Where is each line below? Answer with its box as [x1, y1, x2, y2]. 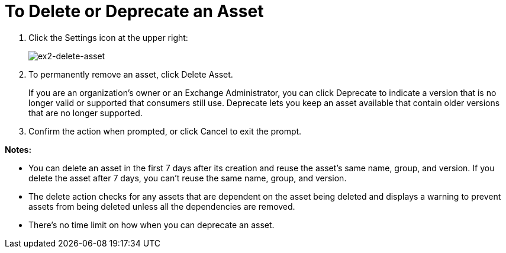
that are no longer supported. [28, 107, 143, 118]
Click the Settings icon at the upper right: [28, 32, 188, 43]
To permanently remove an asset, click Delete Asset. [28, 69, 233, 79]
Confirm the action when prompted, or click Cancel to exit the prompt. [28, 126, 302, 136]
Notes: [5, 144, 32, 155]
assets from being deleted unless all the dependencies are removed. [28, 201, 295, 212]
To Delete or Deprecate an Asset [5, 1, 264, 21]
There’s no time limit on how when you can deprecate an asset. [28, 219, 275, 230]
